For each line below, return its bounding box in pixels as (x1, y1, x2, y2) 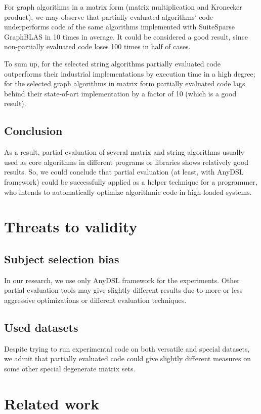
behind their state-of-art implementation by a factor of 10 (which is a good (4, 88, 237, 98)
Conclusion (4, 123, 63, 139)
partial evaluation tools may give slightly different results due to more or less (4, 285, 243, 295)
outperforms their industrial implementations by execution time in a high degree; (4, 68, 255, 79)
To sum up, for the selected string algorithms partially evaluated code (4, 58, 221, 68)
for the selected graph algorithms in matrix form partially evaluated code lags (4, 78, 245, 89)
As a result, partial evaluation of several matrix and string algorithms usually (4, 147, 244, 157)
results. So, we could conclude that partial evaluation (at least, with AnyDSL (4, 166, 244, 177)
